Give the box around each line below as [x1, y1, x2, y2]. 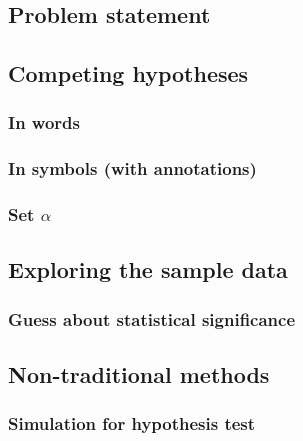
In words [8, 110, 80, 135]
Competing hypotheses [8, 58, 249, 89]
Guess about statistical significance [8, 306, 296, 331]
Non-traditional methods [8, 359, 270, 390]
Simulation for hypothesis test [8, 411, 256, 436]
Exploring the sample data [8, 254, 288, 285]
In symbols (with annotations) [8, 156, 257, 181]
